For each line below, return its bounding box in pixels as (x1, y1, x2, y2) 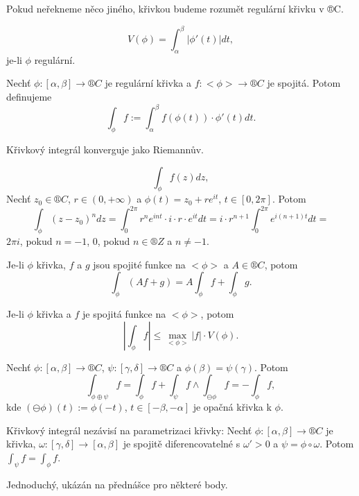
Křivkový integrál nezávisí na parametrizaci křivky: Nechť (6, 422, 252, 437)
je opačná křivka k (193, 400, 272, 414)
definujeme (6, 89, 52, 104)
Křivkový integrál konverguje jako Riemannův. (6, 142, 204, 156)
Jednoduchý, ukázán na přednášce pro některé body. (6, 477, 228, 491)
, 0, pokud (87, 234, 130, 248)
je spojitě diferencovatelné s (123, 436, 240, 451)
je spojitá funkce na (82, 307, 166, 321)
